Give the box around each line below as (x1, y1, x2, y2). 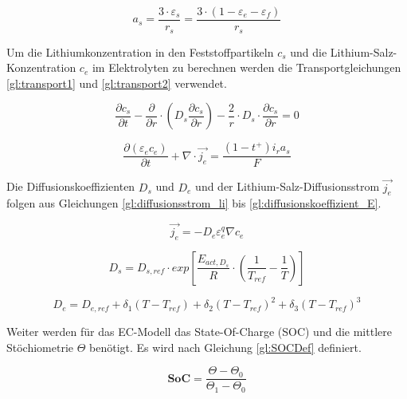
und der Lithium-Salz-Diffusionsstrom (195, 178, 380, 195)
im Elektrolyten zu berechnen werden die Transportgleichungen (92, 59, 401, 76)
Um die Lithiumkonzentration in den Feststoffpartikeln (6, 43, 274, 60)
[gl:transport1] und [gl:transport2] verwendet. (6, 74, 227, 91)
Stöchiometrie (6, 338, 74, 355)
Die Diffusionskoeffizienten (6, 178, 135, 195)
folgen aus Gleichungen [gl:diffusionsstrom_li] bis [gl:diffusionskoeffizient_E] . (6, 195, 382, 211)
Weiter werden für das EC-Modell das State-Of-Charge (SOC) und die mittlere (6, 322, 392, 339)
